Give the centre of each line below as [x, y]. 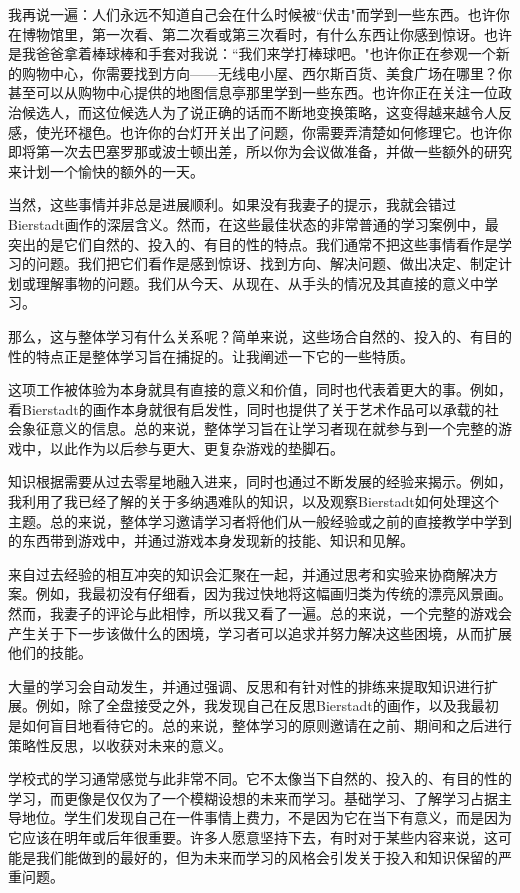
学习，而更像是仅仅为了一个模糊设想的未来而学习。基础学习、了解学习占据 [253, 797]
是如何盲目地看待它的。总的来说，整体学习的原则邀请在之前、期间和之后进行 [260, 725]
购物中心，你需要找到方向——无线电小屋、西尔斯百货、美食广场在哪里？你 [266, 72]
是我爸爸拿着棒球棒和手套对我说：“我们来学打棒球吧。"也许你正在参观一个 [252, 53]
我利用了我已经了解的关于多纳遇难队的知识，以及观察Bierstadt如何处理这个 [253, 501]
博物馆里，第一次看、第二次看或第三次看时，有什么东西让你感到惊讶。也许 [266, 33]
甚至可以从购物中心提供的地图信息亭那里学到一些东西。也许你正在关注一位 [253, 92]
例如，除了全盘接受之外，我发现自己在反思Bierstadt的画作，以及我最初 [267, 705]
